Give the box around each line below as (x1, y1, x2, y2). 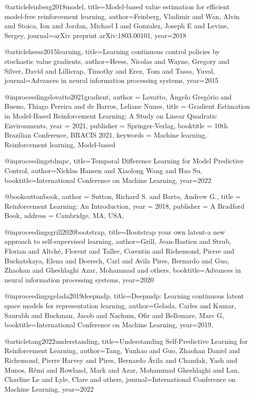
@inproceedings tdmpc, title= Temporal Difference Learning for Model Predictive (4, 156, 244, 166)
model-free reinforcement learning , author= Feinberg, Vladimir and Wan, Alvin (4, 11, 240, 21)
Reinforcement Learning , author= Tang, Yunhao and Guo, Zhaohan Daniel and (4, 345, 240, 356)
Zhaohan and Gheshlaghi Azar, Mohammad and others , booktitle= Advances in (4, 265, 241, 275)
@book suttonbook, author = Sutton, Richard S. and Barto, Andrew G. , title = (4, 191, 241, 201)
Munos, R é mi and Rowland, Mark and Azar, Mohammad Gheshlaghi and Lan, (4, 364, 240, 375)
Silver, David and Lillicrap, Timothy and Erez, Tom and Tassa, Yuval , (4, 65, 215, 76)
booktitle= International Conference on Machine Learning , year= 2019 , (4, 319, 214, 330)
